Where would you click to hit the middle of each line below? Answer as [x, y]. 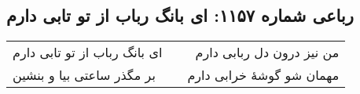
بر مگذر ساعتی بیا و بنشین [84, 75]
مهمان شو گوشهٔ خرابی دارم [263, 75]
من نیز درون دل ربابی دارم [267, 52]
